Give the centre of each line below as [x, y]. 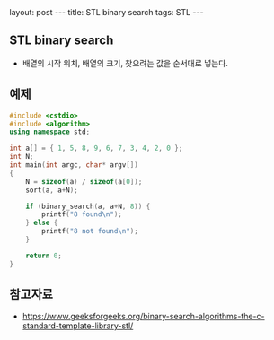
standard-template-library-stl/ [78, 326]
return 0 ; [44, 256]
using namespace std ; [50, 132]
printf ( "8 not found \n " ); [90, 231]
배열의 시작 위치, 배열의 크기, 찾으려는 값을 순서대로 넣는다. [125, 63]
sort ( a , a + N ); [52, 190]
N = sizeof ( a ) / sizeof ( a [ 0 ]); [84, 181]
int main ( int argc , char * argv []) [74, 165]
